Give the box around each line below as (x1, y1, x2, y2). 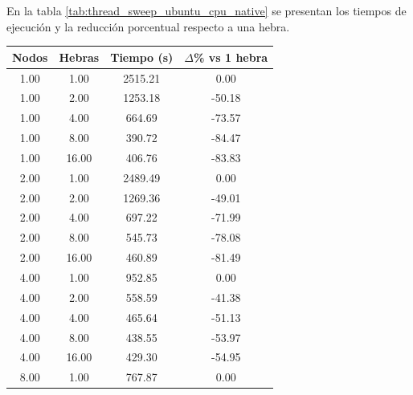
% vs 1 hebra (194, 48, 268, 65)
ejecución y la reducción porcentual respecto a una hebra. (6, 18, 290, 35)
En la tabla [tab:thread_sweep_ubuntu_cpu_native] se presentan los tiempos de (6, 2, 407, 18)
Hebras (59, 48, 100, 65)
